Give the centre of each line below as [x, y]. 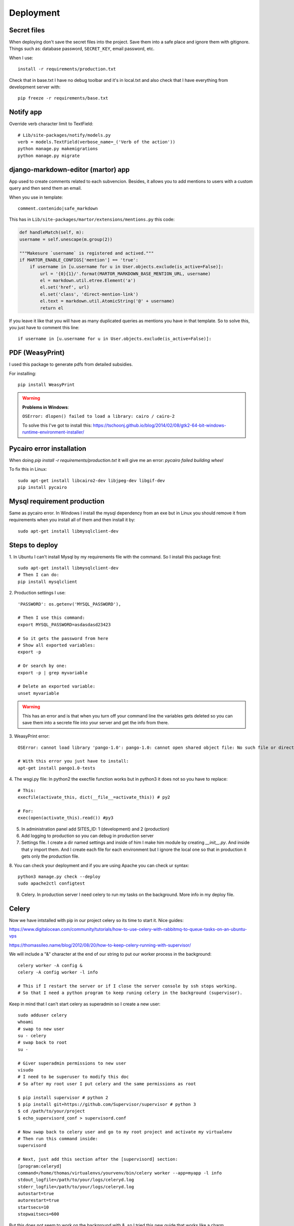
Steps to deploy [34, 545]
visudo [26, 1070]
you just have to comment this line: [44, 328]
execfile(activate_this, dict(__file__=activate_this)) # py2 [94, 797]
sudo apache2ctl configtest [51, 883]
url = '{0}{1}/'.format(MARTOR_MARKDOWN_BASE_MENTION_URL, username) [125, 274]
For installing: [23, 373]
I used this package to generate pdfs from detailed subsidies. [71, 364]
